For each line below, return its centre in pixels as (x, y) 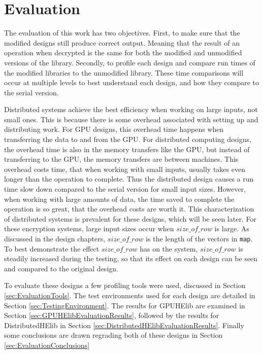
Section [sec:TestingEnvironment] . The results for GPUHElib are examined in (125, 305)
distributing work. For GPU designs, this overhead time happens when (114, 129)
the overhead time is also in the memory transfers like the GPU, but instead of (127, 149)
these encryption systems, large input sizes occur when (89, 228)
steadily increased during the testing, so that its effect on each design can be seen (131, 258)
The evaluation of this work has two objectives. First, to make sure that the (122, 33)
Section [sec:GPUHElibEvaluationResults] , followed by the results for (112, 315)
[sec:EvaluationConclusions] (47, 345)
